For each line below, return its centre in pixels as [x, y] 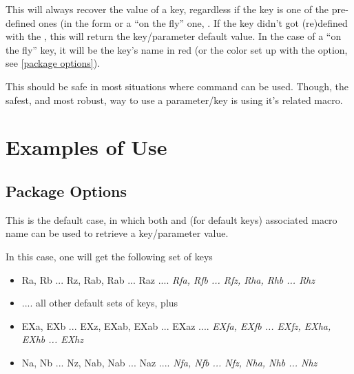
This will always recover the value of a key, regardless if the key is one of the [167, 9]
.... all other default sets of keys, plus [100, 303]
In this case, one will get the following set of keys [109, 256]
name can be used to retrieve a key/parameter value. [117, 233]
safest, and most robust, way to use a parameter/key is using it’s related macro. [174, 100]
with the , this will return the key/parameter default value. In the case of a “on [174, 36]
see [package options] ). [53, 63]
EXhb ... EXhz [52, 339]
